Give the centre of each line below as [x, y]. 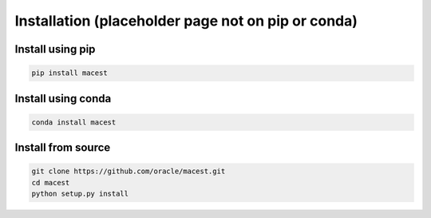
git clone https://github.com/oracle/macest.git [129, 171]
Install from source [63, 148]
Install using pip [55, 49]
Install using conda [63, 99]
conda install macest [74, 122]
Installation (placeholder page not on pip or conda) [186, 21]
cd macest [51, 182]
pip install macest [69, 73]
